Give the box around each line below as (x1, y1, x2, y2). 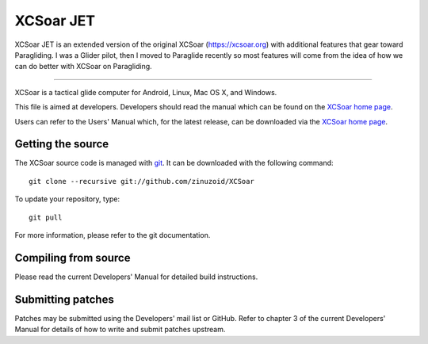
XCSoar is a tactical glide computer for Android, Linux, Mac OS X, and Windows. (14, 87, 277, 97)
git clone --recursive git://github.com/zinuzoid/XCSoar (29, 177, 255, 185)
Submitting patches (14, 292, 114, 306)
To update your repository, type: (14, 194, 120, 204)
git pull (29, 212, 63, 222)
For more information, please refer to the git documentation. (14, 230, 211, 239)
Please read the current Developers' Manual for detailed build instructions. (14, 272, 258, 281)
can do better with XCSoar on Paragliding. (14, 62, 152, 71)
